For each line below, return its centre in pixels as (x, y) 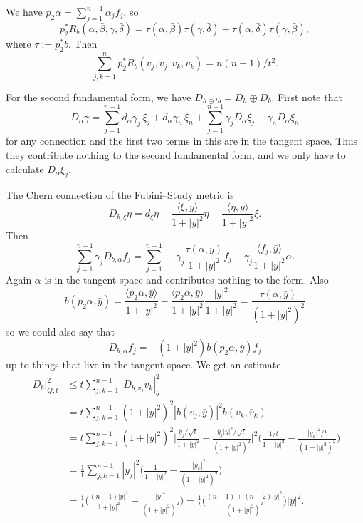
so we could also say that (60, 331)
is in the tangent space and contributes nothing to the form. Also (186, 280)
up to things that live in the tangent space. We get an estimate (143, 364)
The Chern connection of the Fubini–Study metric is (120, 195)
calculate (25, 169)
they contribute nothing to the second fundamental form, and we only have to (176, 155)
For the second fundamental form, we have (99, 97)
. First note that (307, 97)
